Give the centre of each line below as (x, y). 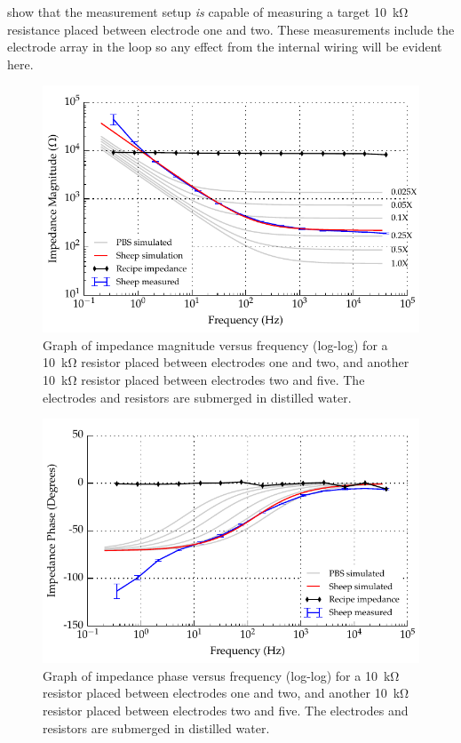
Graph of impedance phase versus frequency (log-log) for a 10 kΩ (221, 675)
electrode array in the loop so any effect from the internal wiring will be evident (225, 47)
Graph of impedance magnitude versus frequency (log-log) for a (215, 344)
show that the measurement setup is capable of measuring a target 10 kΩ (208, 12)
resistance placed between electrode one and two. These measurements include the (231, 29)
